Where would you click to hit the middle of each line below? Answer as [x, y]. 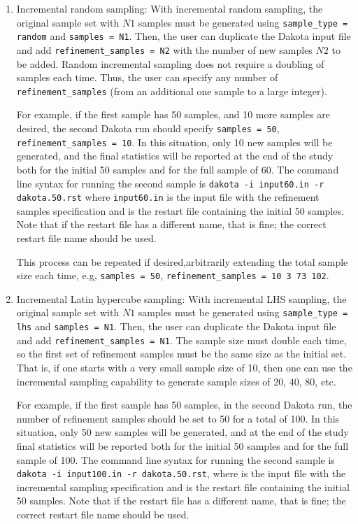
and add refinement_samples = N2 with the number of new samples [164, 49]
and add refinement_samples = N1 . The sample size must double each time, [181, 340]
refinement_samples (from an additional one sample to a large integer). [172, 91]
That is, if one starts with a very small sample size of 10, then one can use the [184, 367]
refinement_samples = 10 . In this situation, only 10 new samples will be [174, 142]
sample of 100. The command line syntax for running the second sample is [176, 459]
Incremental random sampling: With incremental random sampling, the [170, 8]
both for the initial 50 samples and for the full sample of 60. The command [178, 169]
